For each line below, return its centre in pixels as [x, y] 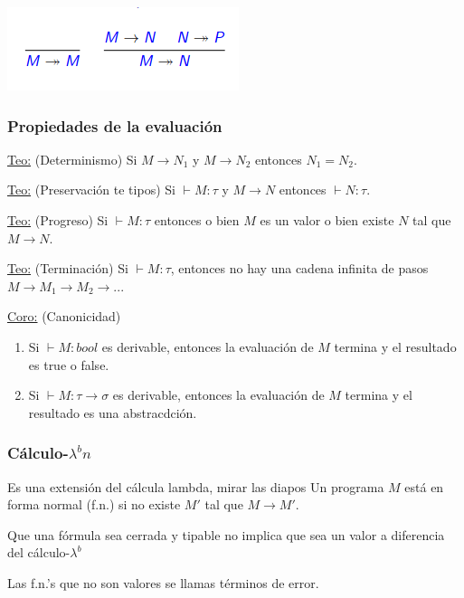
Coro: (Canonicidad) [64, 316]
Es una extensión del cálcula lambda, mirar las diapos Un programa [196, 486]
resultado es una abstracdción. [113, 412]
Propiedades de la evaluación [115, 125]
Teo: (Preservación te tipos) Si [91, 190]
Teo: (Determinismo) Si [72, 159]
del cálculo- [39, 552]
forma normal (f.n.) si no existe [94, 504]
